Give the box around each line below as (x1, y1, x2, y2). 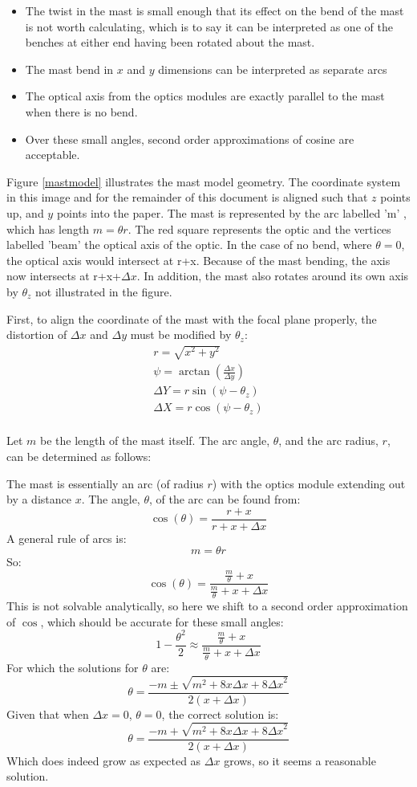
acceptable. (25, 146, 80, 163)
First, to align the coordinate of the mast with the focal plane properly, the (6, 310, 377, 327)
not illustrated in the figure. (35, 283, 172, 300)
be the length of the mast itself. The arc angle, (40, 432, 270, 449)
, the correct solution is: (161, 705, 279, 722)
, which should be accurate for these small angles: (40, 613, 284, 630)
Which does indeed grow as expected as (6, 752, 201, 769)
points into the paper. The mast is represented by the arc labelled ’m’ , (56, 204, 407, 221)
